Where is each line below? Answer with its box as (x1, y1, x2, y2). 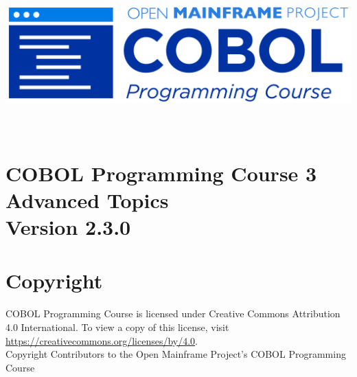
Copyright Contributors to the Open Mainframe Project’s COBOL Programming (5, 347, 346, 361)
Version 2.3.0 (5, 213, 131, 241)
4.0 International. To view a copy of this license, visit (5, 320, 229, 334)
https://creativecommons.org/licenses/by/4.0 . (5, 333, 198, 347)
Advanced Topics (5, 185, 169, 214)
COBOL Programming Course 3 (5, 159, 317, 187)
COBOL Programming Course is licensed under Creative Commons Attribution (5, 306, 341, 321)
